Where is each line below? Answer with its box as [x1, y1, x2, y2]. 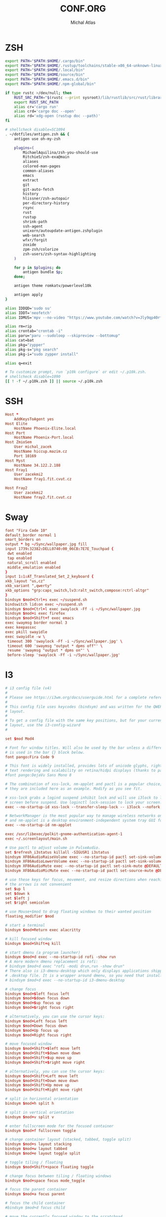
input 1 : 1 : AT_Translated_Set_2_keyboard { [5, 574, 94, 579]
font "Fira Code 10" [5, 528, 48, 533]
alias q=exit [5, 360, 32, 365]
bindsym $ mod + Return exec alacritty [5, 927, 81, 932]
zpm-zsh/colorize [23, 247, 58, 252]
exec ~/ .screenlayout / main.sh [5, 836, 68, 841]
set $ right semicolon [5, 900, 50, 905]
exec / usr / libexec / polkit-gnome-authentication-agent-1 [5, 832, 123, 837]
